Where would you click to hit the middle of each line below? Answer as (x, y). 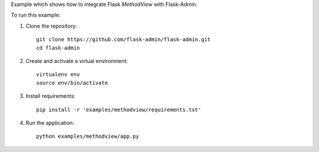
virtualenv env (58, 75)
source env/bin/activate (72, 83)
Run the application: (50, 123)
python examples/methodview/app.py (88, 136)
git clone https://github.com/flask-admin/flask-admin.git (123, 39)
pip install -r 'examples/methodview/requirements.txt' (119, 110)
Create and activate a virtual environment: (77, 61)
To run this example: (36, 15)
